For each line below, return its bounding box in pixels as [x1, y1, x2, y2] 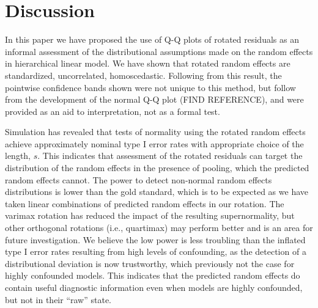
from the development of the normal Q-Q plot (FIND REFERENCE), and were [5, 93, 304, 106]
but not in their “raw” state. [5, 293, 111, 306]
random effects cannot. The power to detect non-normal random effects [5, 173, 272, 186]
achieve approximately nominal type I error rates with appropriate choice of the [5, 137, 304, 150]
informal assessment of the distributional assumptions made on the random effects [5, 45, 313, 57]
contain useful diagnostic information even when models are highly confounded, [5, 281, 303, 293]
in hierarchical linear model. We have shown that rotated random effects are [5, 57, 290, 70]
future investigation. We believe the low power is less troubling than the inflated [5, 233, 306, 246]
